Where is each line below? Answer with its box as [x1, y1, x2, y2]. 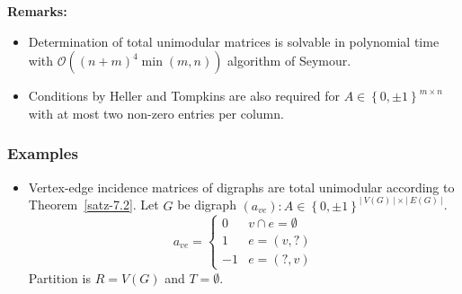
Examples [7, 142, 78, 165]
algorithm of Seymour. [227, 51, 351, 70]
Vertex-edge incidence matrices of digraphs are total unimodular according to [28, 177, 455, 196]
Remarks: [7, 2, 67, 20]
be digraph [177, 195, 236, 214]
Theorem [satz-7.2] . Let [28, 195, 159, 214]
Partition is [28, 268, 91, 287]
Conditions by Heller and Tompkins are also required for [28, 86, 340, 105]
